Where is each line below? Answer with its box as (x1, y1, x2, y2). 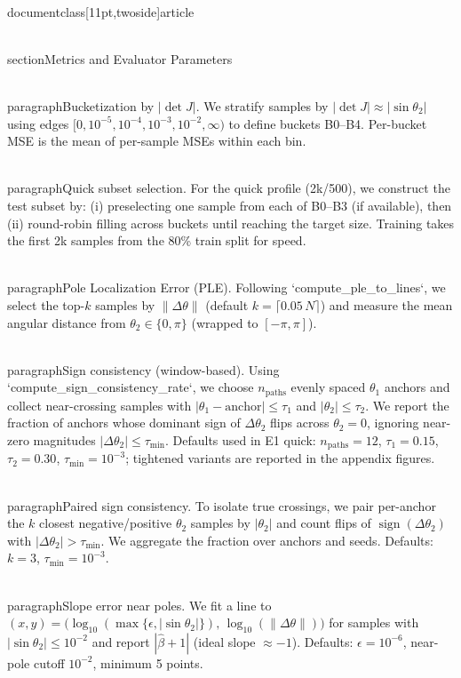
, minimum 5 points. (92, 653, 203, 672)
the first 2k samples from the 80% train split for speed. (7, 231, 306, 250)
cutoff (33, 653, 65, 672)
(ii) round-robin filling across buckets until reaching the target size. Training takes (7, 213, 455, 232)
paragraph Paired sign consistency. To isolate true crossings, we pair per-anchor (7, 496, 436, 514)
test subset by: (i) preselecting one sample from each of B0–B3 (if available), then (7, 195, 452, 214)
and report (91, 632, 150, 650)
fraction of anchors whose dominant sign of (7, 413, 241, 432)
